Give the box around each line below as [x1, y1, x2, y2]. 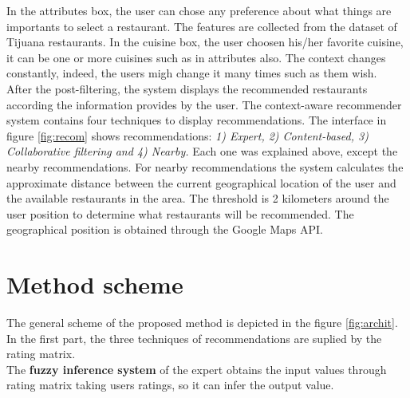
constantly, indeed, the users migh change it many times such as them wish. [6, 65, 377, 81]
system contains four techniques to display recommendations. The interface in [6, 112, 387, 128]
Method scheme [6, 268, 183, 301]
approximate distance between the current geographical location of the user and [6, 174, 396, 191]
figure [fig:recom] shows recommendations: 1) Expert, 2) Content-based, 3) [6, 127, 369, 144]
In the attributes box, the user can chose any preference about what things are [6, 2, 392, 18]
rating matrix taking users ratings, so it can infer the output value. [6, 376, 334, 393]
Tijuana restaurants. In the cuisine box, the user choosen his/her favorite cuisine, [6, 33, 404, 50]
